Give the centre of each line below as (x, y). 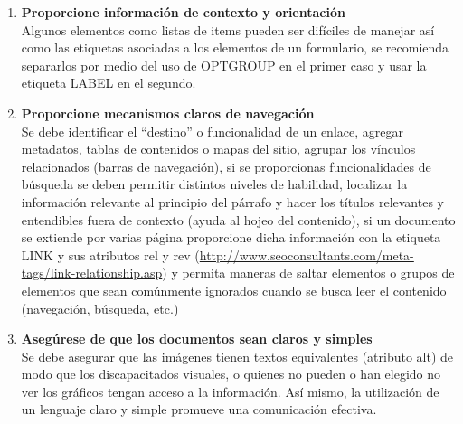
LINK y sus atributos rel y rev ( (110, 254)
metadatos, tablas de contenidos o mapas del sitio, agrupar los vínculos (218, 149)
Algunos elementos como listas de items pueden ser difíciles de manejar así (228, 29)
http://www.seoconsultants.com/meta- (307, 254)
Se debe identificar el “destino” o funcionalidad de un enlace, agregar (212, 131)
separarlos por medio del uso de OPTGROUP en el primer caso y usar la (224, 65)
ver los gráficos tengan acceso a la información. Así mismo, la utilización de (230, 391)
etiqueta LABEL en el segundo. (109, 83)
